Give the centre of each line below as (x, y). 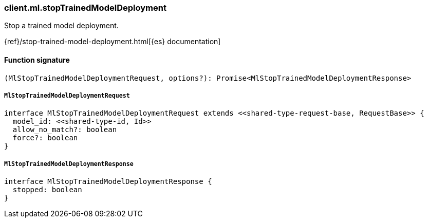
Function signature (37, 60)
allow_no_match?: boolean (65, 130)
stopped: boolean (47, 190)
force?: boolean (45, 138)
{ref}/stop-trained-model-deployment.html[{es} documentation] (113, 42)
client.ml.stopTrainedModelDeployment (85, 8)
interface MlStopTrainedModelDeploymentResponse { (108, 182)
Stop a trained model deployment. (61, 26)
